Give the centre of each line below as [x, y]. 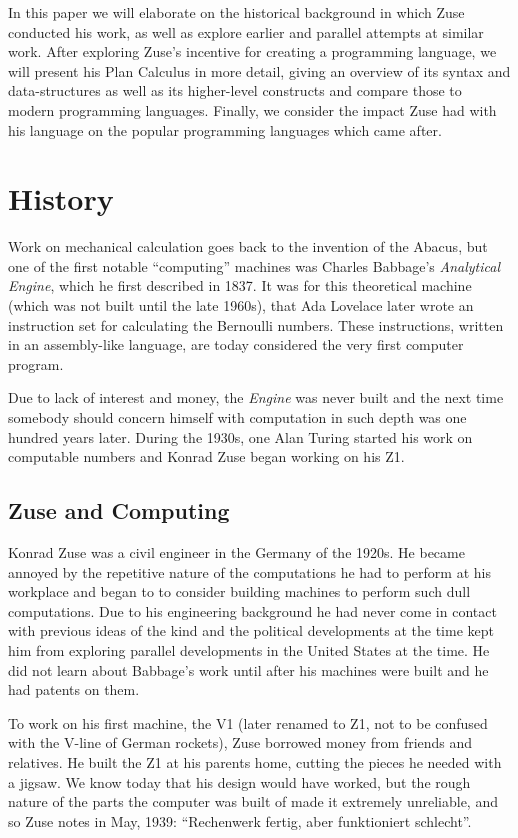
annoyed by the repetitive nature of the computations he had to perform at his [249, 571]
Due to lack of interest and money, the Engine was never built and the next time [256, 397]
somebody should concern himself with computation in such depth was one [237, 417]
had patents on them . [74, 689]
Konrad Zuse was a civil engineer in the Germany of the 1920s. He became [236, 552]
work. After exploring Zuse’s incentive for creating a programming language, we [252, 51]
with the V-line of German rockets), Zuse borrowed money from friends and [240, 742]
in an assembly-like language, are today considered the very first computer [236, 344]
